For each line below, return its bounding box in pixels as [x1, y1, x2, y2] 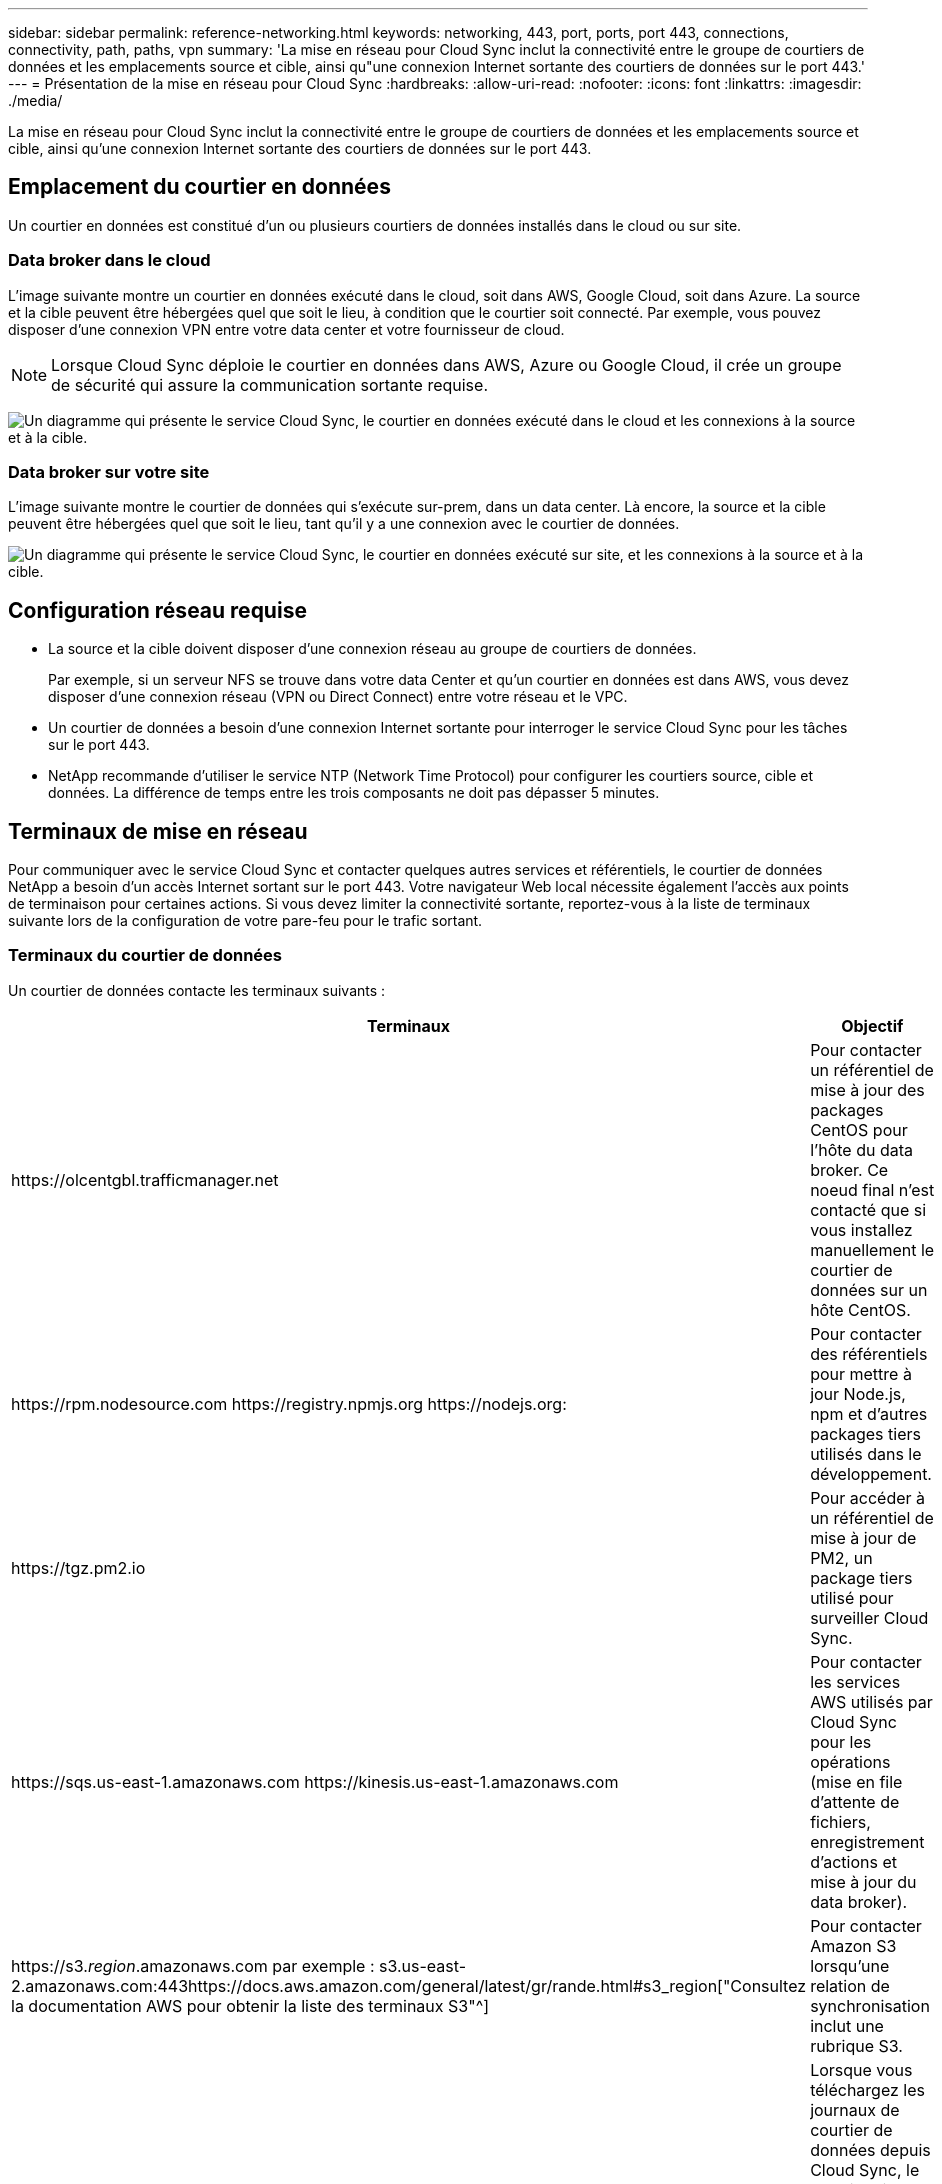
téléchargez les [810, 2079, 925, 2100]
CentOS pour [810, 1119, 908, 1140]
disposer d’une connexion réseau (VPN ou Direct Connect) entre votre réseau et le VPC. [48, 688, 628, 706]
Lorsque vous [810, 2059, 913, 2080]
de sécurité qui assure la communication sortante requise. [51, 374, 488, 395]
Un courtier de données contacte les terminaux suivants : [8, 981, 386, 999]
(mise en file [810, 1771, 903, 1792]
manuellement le [810, 1239, 935, 1260]
